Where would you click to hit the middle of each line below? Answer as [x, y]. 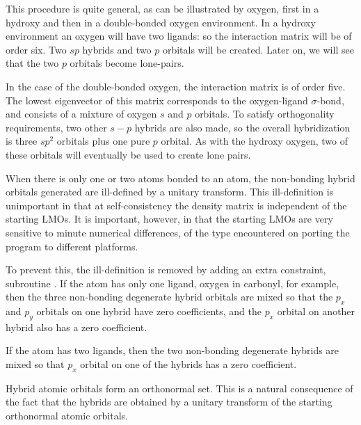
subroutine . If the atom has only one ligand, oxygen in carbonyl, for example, [173, 283]
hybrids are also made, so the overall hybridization [242, 127]
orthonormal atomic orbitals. [67, 416]
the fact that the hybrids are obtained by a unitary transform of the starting [169, 402]
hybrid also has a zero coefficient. [77, 327]
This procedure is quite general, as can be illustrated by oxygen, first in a [162, 8]
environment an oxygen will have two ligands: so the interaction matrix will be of [179, 36]
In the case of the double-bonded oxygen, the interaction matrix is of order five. [176, 86]
